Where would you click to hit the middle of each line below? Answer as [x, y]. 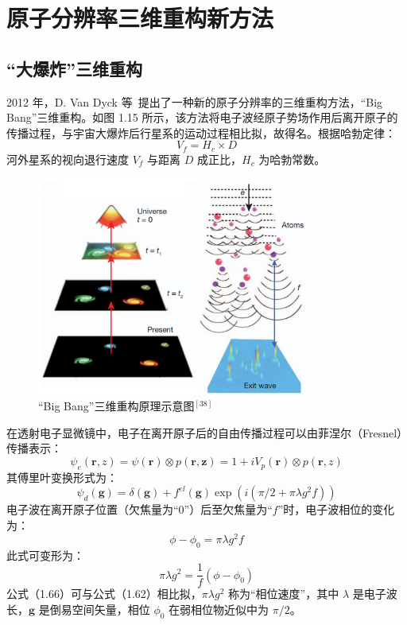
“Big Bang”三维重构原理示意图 [116, 406]
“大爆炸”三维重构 [74, 68]
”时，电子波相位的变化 [336, 509]
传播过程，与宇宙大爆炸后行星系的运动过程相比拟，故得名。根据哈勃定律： [201, 132]
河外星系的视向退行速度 [68, 159]
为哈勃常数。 [292, 159]
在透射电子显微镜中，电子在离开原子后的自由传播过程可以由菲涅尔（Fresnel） [205, 432]
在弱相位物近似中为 [219, 609]
